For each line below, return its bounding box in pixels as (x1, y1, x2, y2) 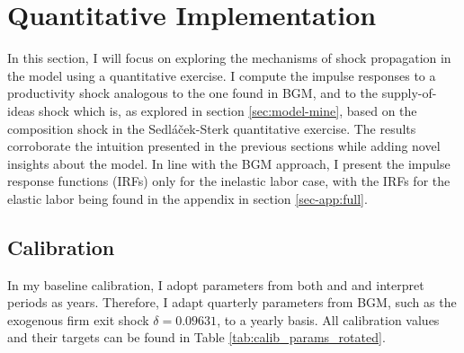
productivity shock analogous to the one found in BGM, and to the (7, 84, 378, 102)
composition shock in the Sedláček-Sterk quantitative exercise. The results (7, 119, 416, 137)
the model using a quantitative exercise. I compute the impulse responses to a (7, 66, 436, 84)
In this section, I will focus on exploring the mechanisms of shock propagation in (7, 49, 451, 67)
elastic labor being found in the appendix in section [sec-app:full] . (7, 189, 368, 207)
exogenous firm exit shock (7, 310, 149, 329)
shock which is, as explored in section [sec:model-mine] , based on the (39, 101, 417, 119)
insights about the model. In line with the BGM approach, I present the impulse (7, 154, 451, 172)
